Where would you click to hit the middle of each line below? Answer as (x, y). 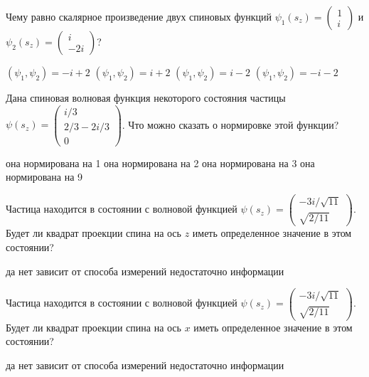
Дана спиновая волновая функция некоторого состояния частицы (146, 97)
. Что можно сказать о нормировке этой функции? (230, 124)
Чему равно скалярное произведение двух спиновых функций (139, 16)
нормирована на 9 (44, 177)
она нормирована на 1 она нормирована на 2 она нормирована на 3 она (160, 163)
